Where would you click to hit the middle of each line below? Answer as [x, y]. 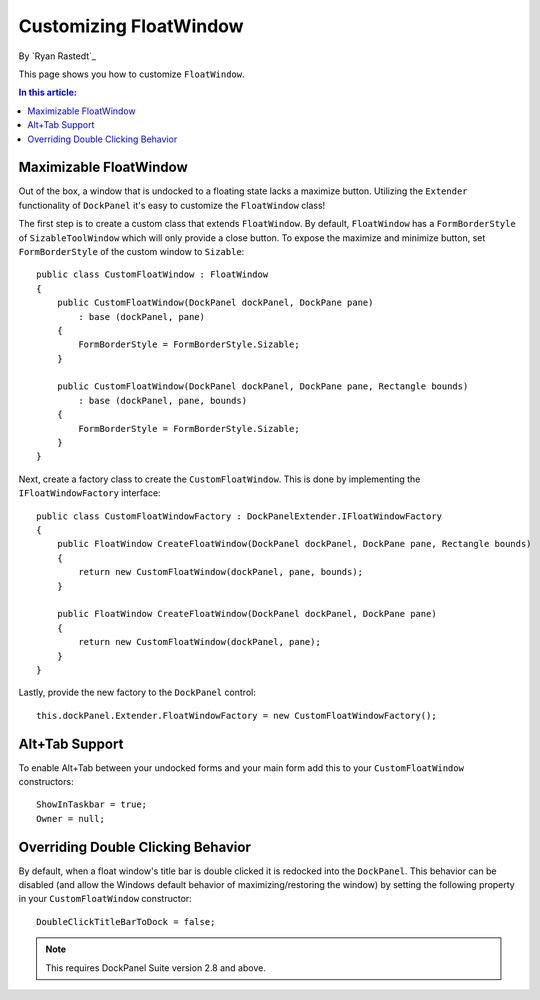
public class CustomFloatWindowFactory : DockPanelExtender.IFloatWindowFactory [239, 516]
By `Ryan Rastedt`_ [57, 56]
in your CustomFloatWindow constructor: [105, 899]
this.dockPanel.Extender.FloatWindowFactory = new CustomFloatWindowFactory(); [236, 715]
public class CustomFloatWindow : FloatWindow [152, 274]
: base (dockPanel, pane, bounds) [163, 400]
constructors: [46, 781]
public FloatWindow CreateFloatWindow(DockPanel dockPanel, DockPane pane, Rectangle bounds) [294, 544]
